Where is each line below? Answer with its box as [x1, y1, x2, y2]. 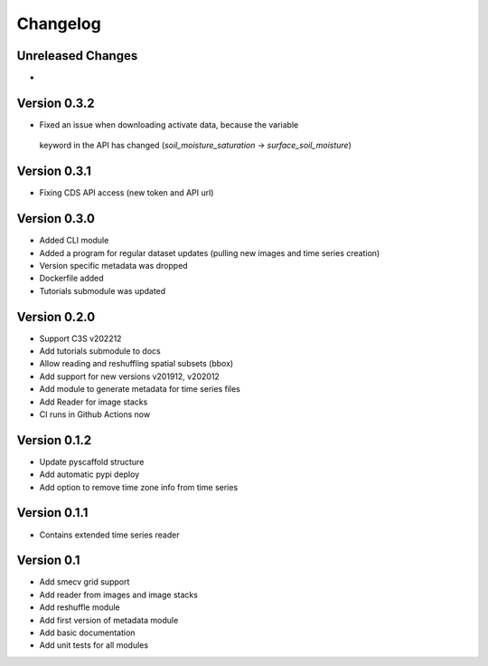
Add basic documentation [39, 627, 136, 638]
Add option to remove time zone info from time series [39, 481, 239, 492]
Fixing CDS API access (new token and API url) [39, 187, 214, 198]
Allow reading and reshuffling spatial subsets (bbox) [39, 358, 234, 369]
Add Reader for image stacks [39, 396, 148, 407]
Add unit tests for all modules [39, 640, 149, 651]
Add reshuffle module [39, 602, 121, 613]
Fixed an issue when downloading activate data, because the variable [39, 119, 299, 130]
